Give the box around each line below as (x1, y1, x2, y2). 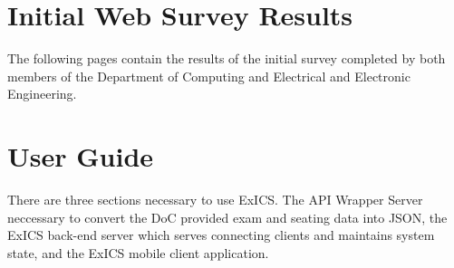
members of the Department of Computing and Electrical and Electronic (7, 66, 411, 85)
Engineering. (7, 84, 77, 103)
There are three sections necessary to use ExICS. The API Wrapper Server (7, 190, 423, 209)
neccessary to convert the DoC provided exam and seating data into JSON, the (7, 207, 448, 226)
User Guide (7, 138, 154, 175)
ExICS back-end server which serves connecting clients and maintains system (7, 225, 435, 244)
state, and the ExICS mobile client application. (7, 243, 269, 262)
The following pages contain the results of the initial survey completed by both (7, 49, 446, 68)
